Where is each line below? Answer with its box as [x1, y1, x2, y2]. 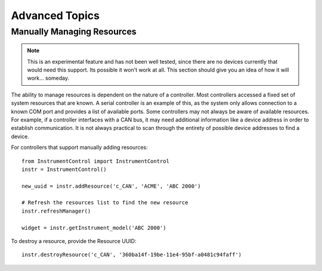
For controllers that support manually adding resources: [11, 144, 148, 151]
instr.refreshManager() [21, 207, 91, 214]
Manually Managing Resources [11, 26, 137, 37]
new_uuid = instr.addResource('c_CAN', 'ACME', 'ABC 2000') [21, 182, 201, 189]
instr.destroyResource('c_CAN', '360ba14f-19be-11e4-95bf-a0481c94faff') [21, 251, 242, 258]
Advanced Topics [11, 9, 100, 22]
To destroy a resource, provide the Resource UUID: [11, 238, 137, 245]
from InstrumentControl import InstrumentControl [21, 158, 170, 164]
